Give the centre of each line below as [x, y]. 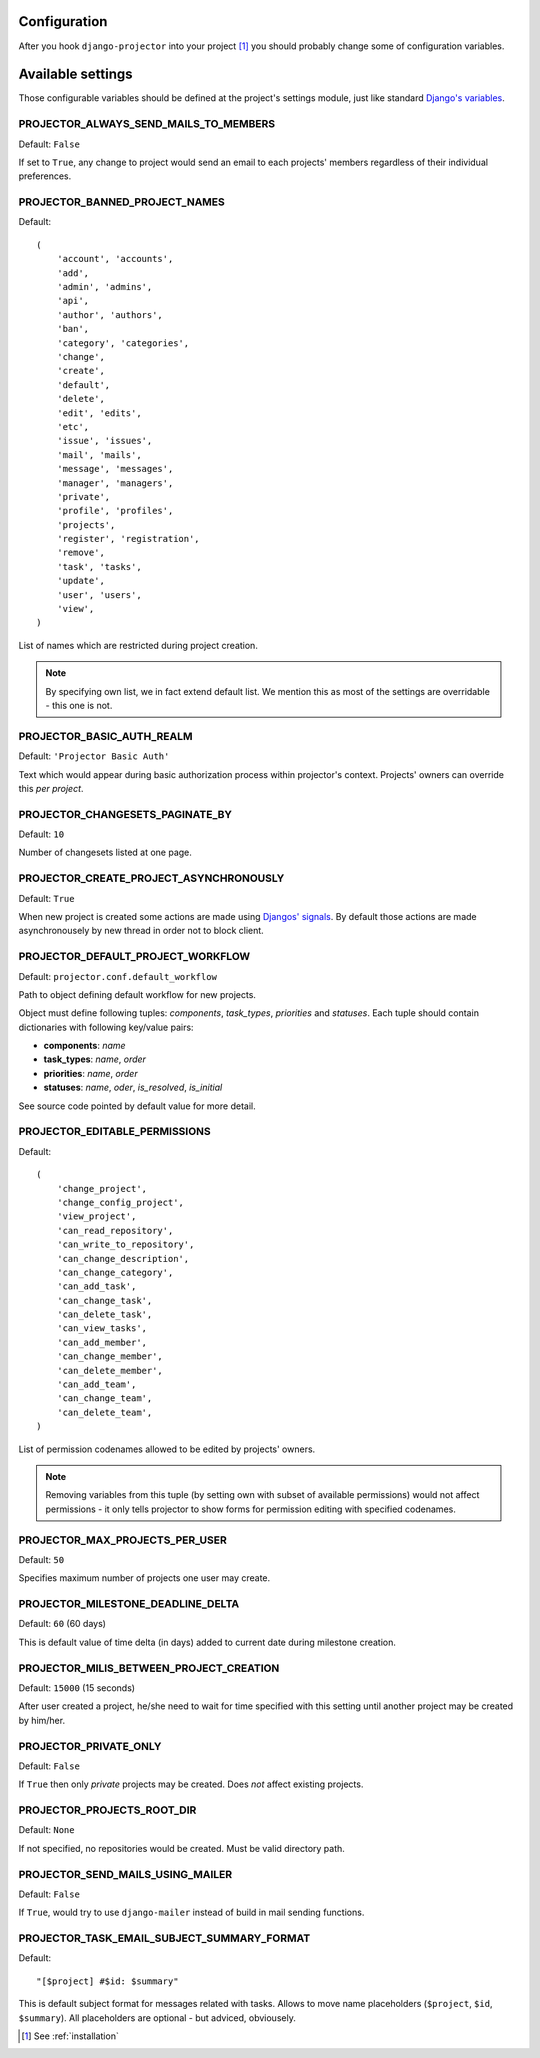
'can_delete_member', [110, 1370]
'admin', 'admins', [104, 287]
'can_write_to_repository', [125, 1244]
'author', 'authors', [110, 314]
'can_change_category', [115, 1272]
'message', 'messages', [115, 469]
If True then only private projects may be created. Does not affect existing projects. [191, 1784]
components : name [84, 1046]
